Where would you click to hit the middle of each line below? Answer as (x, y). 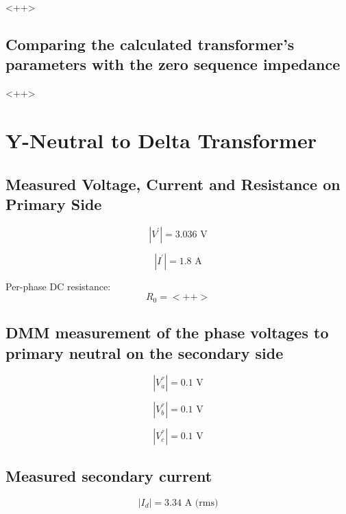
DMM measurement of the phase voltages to (167, 332)
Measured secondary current (109, 475)
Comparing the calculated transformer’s (150, 44)
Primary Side (54, 203)
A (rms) (201, 503)
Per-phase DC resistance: (58, 286)
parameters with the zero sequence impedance (173, 64)
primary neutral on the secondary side (145, 352)
